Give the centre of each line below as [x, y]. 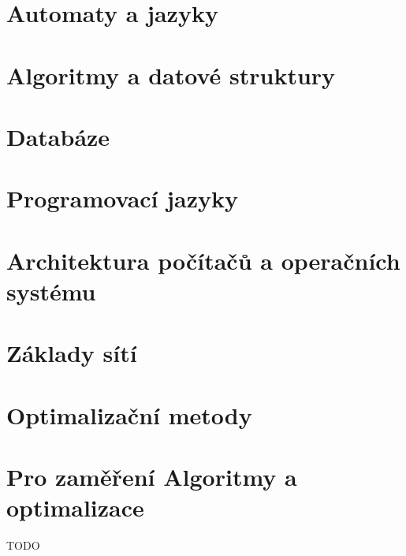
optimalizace [75, 507]
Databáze [58, 136]
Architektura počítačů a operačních [203, 260]
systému [51, 291]
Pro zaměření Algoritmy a [152, 476]
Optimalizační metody [129, 414]
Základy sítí [72, 353]
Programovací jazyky [123, 198]
